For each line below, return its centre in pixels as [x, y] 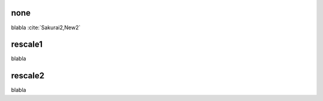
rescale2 [28, 76]
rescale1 [27, 45]
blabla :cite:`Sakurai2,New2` [46, 27]
